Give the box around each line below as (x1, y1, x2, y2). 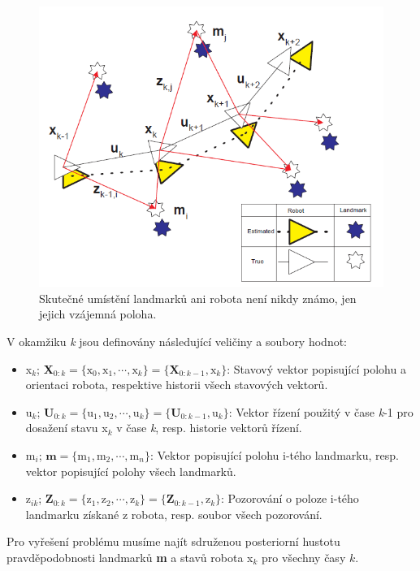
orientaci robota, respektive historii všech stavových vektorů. (25, 376, 328, 393)
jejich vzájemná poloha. (39, 305, 157, 322)
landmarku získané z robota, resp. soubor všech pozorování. (25, 505, 323, 522)
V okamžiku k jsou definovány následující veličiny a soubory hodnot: (6, 332, 347, 349)
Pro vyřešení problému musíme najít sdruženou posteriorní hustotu (6, 533, 340, 550)
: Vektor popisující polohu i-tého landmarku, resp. (149, 446, 399, 463)
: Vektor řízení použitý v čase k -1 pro (228, 403, 414, 420)
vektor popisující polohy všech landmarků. (25, 462, 236, 479)
